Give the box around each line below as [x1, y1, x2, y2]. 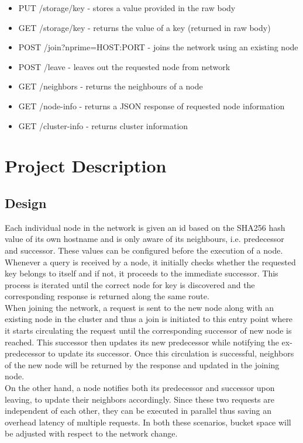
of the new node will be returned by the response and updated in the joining [5, 358, 280, 371]
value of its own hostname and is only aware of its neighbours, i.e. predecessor [5, 233, 284, 245]
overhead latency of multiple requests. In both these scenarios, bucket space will [5, 416, 291, 428]
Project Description [5, 154, 167, 178]
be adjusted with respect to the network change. [5, 427, 178, 439]
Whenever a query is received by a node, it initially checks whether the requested [5, 255, 296, 268]
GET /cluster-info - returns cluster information [18, 119, 188, 131]
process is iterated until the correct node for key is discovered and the [5, 278, 255, 290]
